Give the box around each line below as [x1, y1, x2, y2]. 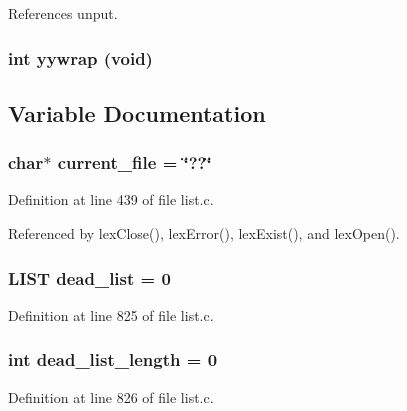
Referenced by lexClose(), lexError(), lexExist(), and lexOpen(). [8, 223, 400, 244]
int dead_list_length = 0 [8, 347, 218, 372]
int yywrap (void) [8, 45, 153, 70]
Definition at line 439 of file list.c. [8, 189, 214, 210]
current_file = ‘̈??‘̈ [57, 150, 212, 175]
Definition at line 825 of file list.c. [8, 304, 214, 325]
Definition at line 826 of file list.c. [8, 386, 214, 407]
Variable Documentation [8, 97, 266, 128]
